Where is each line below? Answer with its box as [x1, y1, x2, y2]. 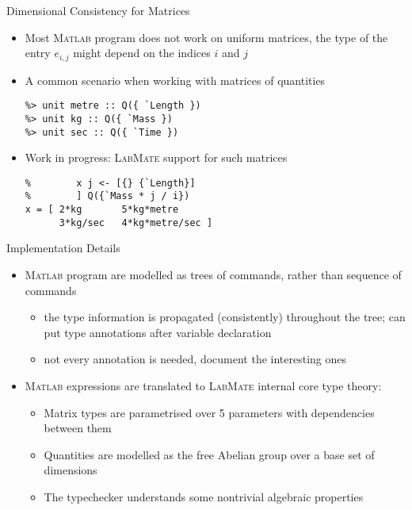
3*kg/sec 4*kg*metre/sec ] [59, 217, 213, 228]
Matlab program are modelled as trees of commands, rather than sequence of [25, 267, 402, 283]
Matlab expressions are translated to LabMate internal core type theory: [25, 377, 382, 393]
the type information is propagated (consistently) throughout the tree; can [44, 309, 406, 325]
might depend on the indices [73, 44, 211, 61]
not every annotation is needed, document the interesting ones [44, 351, 347, 367]
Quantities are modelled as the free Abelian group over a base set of [44, 446, 375, 462]
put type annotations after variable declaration [44, 324, 272, 340]
